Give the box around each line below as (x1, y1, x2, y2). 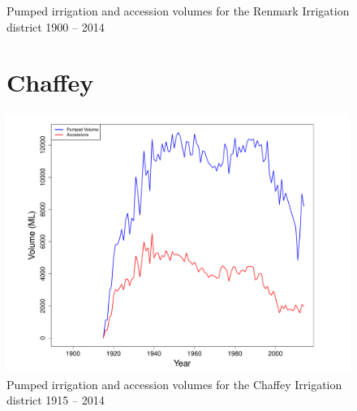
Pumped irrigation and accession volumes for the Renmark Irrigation (6, 2, 350, 19)
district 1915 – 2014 (6, 392, 105, 409)
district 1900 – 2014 (6, 18, 105, 35)
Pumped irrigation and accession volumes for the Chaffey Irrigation (6, 375, 342, 392)
